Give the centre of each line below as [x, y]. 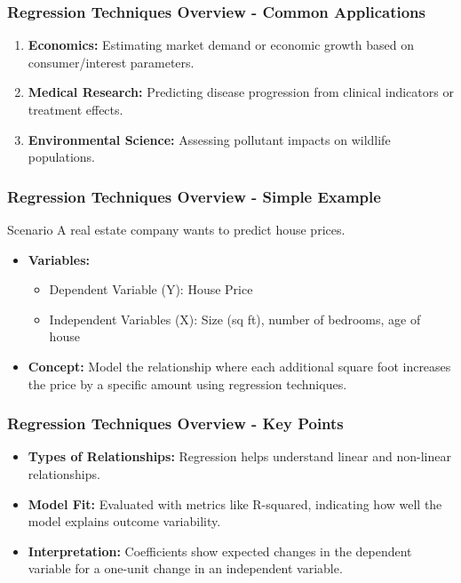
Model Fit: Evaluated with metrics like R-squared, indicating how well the [235, 503]
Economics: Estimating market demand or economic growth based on [221, 45]
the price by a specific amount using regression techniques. [187, 383]
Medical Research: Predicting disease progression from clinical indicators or [241, 92]
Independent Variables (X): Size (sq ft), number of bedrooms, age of [235, 319]
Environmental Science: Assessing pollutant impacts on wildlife [209, 139]
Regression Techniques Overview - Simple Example [194, 196]
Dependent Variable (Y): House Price [151, 289]
